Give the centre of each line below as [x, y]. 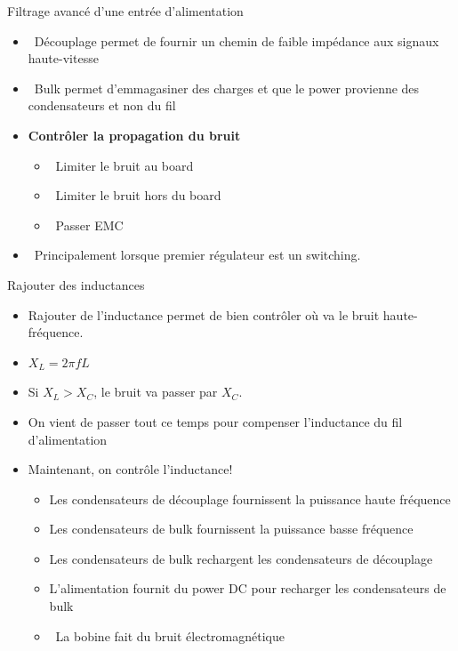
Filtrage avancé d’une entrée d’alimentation [125, 11]
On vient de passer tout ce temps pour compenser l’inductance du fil [215, 421]
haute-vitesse [63, 58]
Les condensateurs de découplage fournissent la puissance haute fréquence [250, 498]
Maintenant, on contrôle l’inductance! [130, 469]
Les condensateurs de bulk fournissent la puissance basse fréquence [231, 529]
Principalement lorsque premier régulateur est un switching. [197, 255]
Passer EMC [89, 225]
